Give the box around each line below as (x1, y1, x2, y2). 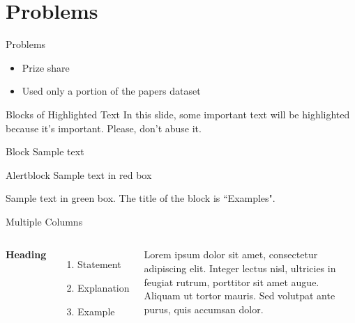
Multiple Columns (6, 214, 83, 228)
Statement (77, 257, 121, 271)
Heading (6, 247, 47, 262)
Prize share (22, 60, 70, 74)
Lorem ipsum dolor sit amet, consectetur (144, 247, 318, 262)
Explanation (77, 281, 130, 295)
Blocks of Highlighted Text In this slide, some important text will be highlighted (6, 107, 350, 121)
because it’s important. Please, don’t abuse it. (6, 120, 202, 135)
